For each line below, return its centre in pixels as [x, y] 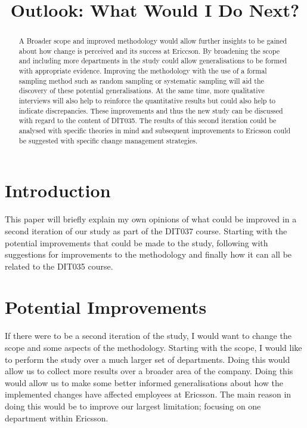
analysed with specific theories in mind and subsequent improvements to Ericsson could [155, 131]
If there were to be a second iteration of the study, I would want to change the [148, 336]
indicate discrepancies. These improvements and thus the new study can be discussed [151, 110]
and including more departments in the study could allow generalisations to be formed [153, 61]
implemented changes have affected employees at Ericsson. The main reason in [148, 394]
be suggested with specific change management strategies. [108, 140]
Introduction [58, 190]
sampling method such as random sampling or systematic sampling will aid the [141, 80]
